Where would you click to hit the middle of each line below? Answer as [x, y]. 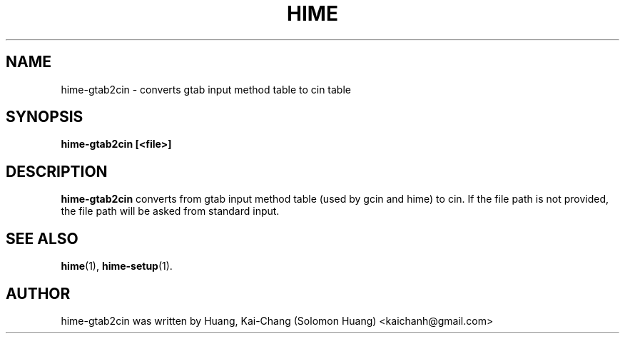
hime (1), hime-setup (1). [117, 266]
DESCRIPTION [57, 171]
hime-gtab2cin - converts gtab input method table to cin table [206, 89]
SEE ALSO [42, 238]
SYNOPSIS [45, 117]
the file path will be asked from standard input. [170, 211]
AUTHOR [38, 293]
